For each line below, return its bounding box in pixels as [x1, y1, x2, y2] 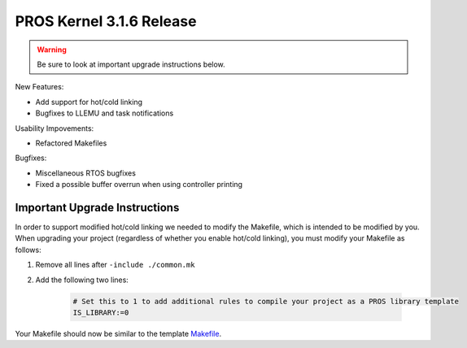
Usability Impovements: [15, 123, 94, 133]
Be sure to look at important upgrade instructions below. [37, 59, 225, 69]
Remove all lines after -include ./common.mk [35, 260, 195, 270]
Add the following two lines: [35, 275, 129, 285]
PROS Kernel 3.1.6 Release [15, 12, 197, 30]
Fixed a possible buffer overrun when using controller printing [35, 180, 243, 189]
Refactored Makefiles [35, 138, 107, 148]
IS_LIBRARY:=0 [72, 307, 129, 317]
